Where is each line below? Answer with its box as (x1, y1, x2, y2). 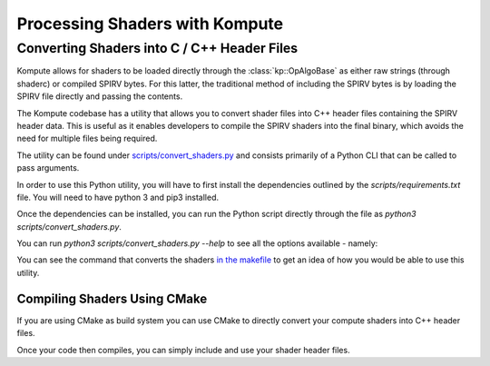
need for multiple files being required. (16, 133, 158, 144)
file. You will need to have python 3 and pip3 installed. (16, 192, 220, 203)
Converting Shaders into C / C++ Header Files (16, 40, 299, 56)
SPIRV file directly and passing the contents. (16, 91, 183, 102)
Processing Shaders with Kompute (16, 14, 284, 34)
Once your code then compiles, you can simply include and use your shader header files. (16, 344, 350, 355)
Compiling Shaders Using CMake (16, 291, 208, 306)
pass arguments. (16, 163, 80, 173)
